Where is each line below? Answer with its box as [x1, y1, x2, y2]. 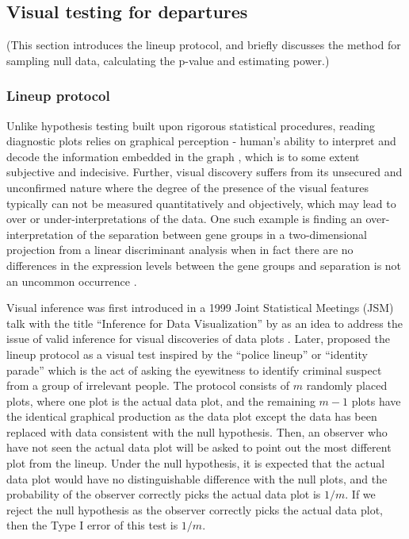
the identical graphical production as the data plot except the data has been [6, 408, 377, 425]
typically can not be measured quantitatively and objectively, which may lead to [6, 194, 396, 211]
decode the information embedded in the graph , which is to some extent [6, 148, 360, 164]
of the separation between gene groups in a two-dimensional [77, 225, 367, 242]
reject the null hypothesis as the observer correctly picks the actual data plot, [6, 501, 384, 518]
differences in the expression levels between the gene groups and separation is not [6, 256, 402, 273]
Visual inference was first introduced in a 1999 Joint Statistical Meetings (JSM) [6, 299, 394, 316]
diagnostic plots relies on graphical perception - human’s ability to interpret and [6, 133, 396, 149]
